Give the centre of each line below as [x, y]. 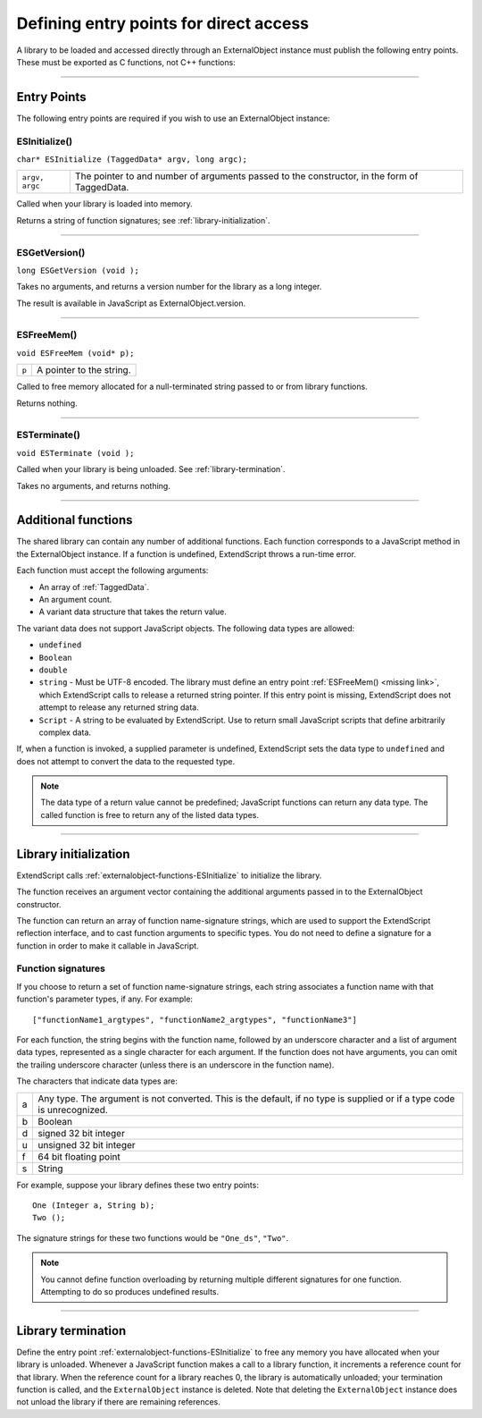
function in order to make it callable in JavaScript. [108, 945]
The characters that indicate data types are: [97, 1081]
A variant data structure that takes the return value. [133, 612]
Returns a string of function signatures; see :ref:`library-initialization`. [143, 220]
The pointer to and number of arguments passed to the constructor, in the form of [246, 176]
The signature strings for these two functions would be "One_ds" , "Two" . [153, 1237]
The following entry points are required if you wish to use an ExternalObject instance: [173, 118]
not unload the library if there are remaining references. [118, 1402]
